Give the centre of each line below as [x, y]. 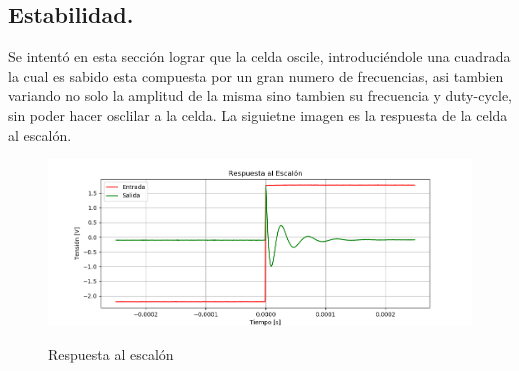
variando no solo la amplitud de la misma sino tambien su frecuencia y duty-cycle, [260, 95]
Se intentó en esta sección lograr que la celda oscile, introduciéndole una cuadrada [259, 56]
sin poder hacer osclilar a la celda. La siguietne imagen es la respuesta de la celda [258, 114]
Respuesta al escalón [111, 353]
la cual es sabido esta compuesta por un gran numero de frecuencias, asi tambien [256, 75]
